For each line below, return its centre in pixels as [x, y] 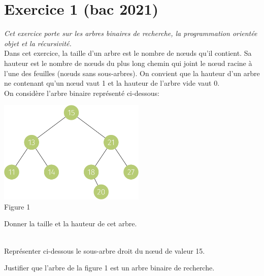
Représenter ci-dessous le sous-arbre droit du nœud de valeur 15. [105, 250]
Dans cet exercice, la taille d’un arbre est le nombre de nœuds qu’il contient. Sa [128, 53]
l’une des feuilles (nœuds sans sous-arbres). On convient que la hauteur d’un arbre [132, 73]
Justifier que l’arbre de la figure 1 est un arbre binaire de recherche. [109, 268]
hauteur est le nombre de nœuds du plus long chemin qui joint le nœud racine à [128, 63]
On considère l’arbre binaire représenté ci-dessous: [82, 93]
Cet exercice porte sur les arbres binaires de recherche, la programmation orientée [131, 33]
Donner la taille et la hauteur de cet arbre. [71, 223]
